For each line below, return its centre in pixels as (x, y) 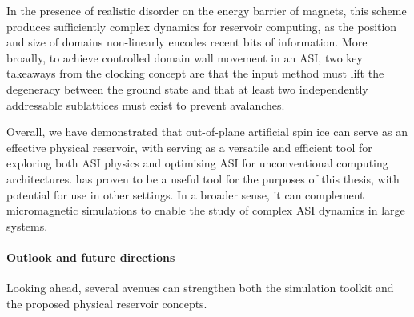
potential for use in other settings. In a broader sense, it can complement (185, 194)
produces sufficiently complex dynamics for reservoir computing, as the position (202, 26)
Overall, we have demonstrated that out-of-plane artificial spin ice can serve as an (207, 132)
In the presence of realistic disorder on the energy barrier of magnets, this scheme (207, 10)
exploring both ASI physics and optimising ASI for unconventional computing (197, 163)
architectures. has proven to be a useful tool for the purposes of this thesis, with (203, 178)
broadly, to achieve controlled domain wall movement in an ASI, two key (185, 57)
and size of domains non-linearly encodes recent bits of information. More (187, 42)
